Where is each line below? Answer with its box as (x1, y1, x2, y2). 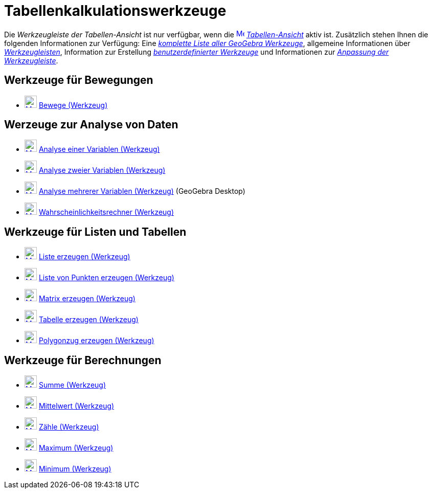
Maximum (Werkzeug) (38, 443, 113, 453)
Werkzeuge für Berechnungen (4, 353, 162, 367)
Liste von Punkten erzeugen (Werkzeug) (38, 273, 174, 282)
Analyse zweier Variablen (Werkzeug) (38, 166, 166, 175)
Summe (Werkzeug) (38, 380, 106, 390)
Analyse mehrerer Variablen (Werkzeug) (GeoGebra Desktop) (38, 187, 245, 196)
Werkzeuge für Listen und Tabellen (4, 225, 187, 238)
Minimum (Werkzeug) (38, 464, 111, 474)
